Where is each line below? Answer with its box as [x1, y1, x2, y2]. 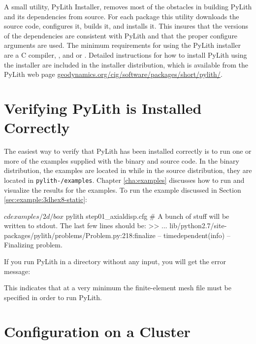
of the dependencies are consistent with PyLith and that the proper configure [4, 30, 238, 40]
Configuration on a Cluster [4, 321, 191, 341]
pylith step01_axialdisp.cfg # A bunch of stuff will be [65, 210, 229, 221]
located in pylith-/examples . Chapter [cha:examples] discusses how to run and [4, 174, 245, 185]
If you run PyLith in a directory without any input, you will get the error [4, 256, 226, 267]
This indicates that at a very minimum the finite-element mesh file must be [4, 282, 231, 293]
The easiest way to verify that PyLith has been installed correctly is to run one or [4, 146, 252, 156]
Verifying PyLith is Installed [4, 98, 202, 118]
